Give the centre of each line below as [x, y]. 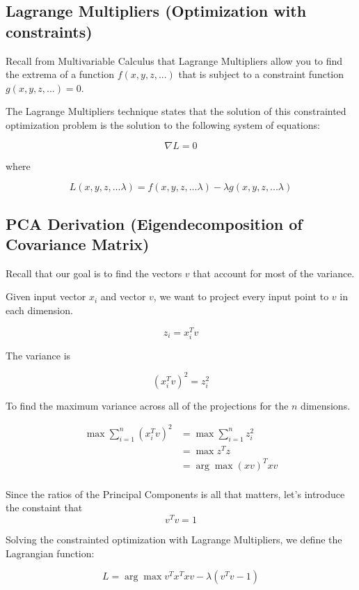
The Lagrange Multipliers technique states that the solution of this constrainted [176, 111]
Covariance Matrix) [78, 243]
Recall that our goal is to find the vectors [94, 273]
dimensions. [326, 405]
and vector [123, 296]
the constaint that [44, 507]
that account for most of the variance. [274, 273]
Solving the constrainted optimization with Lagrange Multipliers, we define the [174, 539]
